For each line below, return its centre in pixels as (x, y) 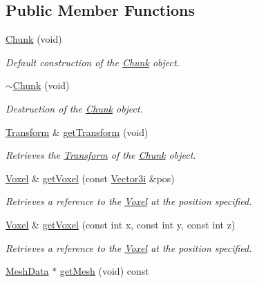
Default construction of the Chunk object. (93, 62)
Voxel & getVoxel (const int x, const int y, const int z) (121, 224)
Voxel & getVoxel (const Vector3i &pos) (90, 178)
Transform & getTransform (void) (77, 131)
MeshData (27, 271)
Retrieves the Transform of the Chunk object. (101, 155)
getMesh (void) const (104, 271)
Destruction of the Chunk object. (74, 108)
